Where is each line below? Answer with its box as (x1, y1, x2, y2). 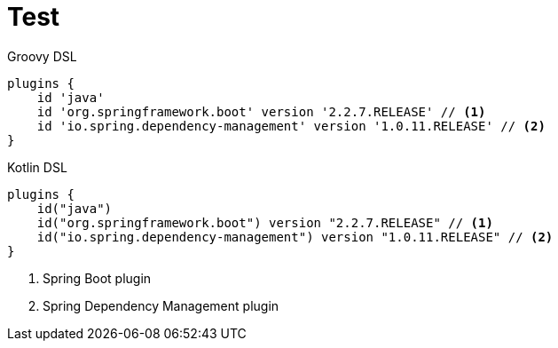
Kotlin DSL (7, 159, 67, 175)
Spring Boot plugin (43, 270, 152, 286)
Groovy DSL (7, 48, 77, 64)
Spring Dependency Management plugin (43, 297, 279, 313)
